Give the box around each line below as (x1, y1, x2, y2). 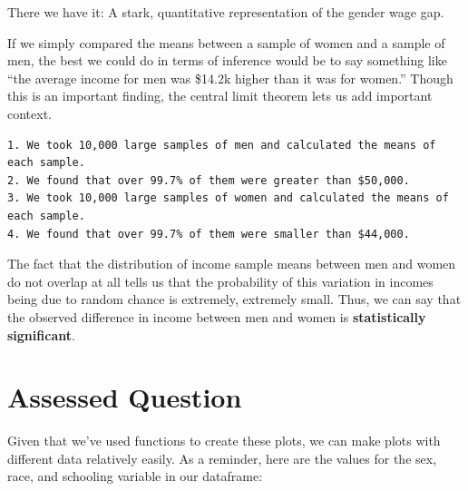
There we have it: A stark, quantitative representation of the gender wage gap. (7, 3, 444, 21)
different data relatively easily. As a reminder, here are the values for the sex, (7, 448, 437, 467)
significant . (7, 325, 75, 344)
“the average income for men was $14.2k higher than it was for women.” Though (7, 68, 453, 87)
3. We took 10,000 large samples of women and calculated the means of (7, 191, 449, 205)
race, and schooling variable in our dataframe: (7, 466, 263, 486)
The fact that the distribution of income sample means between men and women (7, 254, 456, 273)
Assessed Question (7, 378, 242, 416)
